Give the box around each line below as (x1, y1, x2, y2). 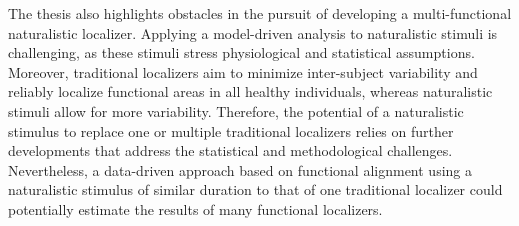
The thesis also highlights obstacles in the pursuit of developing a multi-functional (8, 3, 512, 23)
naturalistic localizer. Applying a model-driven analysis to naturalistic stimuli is (8, 22, 498, 43)
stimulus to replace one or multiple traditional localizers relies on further (8, 120, 454, 141)
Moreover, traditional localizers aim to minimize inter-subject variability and (8, 61, 478, 82)
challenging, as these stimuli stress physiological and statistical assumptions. (8, 42, 475, 63)
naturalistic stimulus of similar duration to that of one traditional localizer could (8, 179, 503, 200)
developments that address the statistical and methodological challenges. (8, 140, 453, 161)
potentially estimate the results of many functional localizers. (8, 198, 383, 219)
